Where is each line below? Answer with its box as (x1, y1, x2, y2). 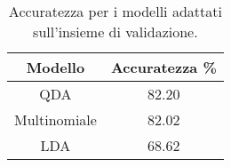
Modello (26, 57, 85, 77)
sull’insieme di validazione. (33, 21, 198, 42)
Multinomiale (14, 109, 97, 130)
